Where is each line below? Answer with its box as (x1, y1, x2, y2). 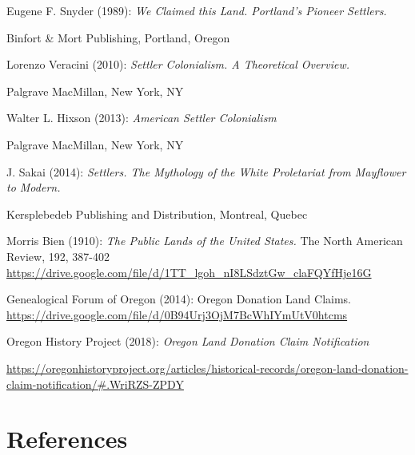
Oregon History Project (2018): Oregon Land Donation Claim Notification (6, 333, 369, 350)
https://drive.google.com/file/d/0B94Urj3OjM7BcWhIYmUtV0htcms (6, 306, 348, 322)
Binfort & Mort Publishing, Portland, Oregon (6, 29, 230, 45)
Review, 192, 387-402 (6, 247, 110, 264)
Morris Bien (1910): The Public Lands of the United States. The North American (6, 232, 403, 249)
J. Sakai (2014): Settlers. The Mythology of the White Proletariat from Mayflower (6, 163, 406, 180)
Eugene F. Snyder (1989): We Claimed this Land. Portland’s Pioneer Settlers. (6, 2, 387, 18)
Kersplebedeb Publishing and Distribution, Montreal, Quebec (6, 205, 308, 222)
